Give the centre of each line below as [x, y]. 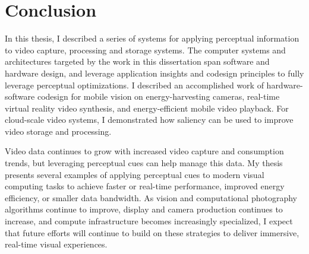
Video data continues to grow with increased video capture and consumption [144, 151]
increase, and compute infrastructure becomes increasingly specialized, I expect [149, 221]
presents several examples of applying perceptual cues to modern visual [135, 174]
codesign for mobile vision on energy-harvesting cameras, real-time [158, 96]
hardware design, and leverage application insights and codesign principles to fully [154, 73]
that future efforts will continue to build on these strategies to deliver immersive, [152, 232]
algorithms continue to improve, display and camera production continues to [144, 209]
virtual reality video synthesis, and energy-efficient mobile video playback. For [147, 108]
